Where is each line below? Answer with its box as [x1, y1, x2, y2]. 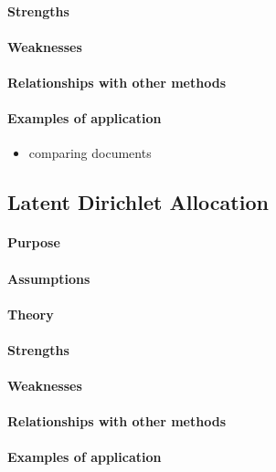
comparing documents [28, 143, 152, 163]
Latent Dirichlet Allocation [7, 188, 269, 216]
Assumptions [7, 268, 90, 288]
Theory [7, 304, 54, 323]
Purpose [7, 233, 60, 252]
